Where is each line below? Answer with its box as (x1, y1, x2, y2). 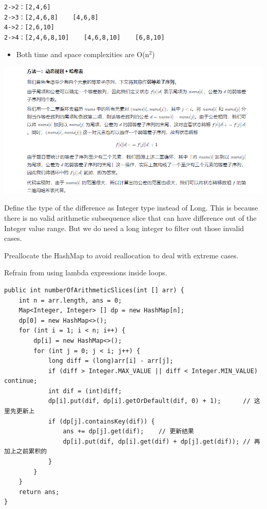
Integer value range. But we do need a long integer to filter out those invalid (4, 222, 244, 233)
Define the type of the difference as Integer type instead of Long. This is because (4, 202, 258, 213)
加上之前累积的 (4, 448, 47, 455)
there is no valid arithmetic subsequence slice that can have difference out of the (4, 212, 257, 223)
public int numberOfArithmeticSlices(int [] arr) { (4, 286, 184, 294)
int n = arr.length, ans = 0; (18, 296, 122, 304)
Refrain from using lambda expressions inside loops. (4, 267, 167, 278)
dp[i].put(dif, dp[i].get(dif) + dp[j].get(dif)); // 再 (63, 437, 260, 445)
